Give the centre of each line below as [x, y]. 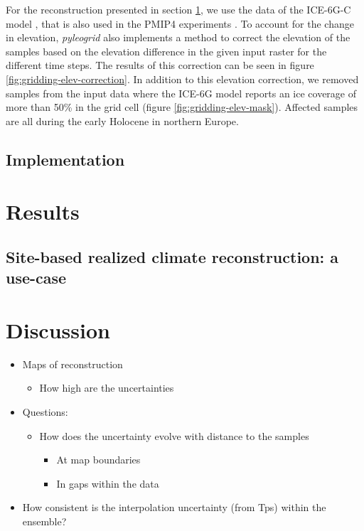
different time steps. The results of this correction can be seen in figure [160, 65]
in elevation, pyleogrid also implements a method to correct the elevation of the [178, 37]
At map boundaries [98, 460]
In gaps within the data [108, 483]
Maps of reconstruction [73, 364]
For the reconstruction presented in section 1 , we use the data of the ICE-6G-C [178, 9]
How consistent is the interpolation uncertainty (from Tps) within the [174, 507]
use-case [36, 278]
